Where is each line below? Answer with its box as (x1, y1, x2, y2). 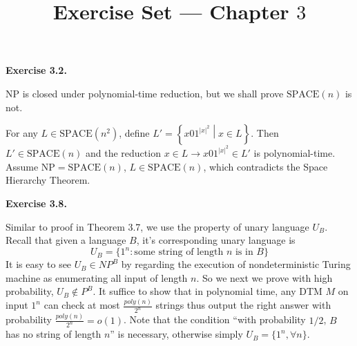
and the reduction (86, 146, 161, 160)
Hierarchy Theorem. (6, 173, 90, 187)
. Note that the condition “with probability (124, 312, 306, 327)
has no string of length (6, 327, 102, 341)
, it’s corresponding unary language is (136, 233, 296, 247)
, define (119, 126, 150, 140)
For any (6, 126, 38, 140)
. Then (251, 126, 279, 140)
